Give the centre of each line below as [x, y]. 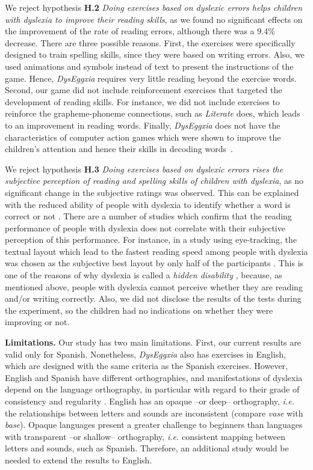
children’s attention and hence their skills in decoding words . [119, 149]
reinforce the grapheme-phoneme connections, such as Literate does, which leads [153, 113]
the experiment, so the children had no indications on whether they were [139, 310]
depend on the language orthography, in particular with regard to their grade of [152, 389]
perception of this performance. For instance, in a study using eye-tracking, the [151, 240]
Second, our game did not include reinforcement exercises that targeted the [144, 90]
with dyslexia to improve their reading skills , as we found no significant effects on [154, 19]
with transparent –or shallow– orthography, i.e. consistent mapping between [145, 436]
